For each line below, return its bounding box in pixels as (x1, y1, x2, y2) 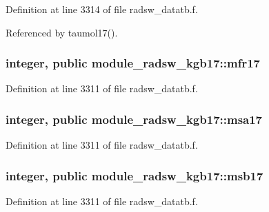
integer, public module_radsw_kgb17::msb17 (6, 167, 263, 184)
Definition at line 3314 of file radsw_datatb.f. (6, 2, 198, 16)
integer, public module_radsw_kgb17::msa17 (6, 110, 263, 127)
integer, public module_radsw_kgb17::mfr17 (6, 54, 260, 72)
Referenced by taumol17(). (6, 25, 118, 39)
